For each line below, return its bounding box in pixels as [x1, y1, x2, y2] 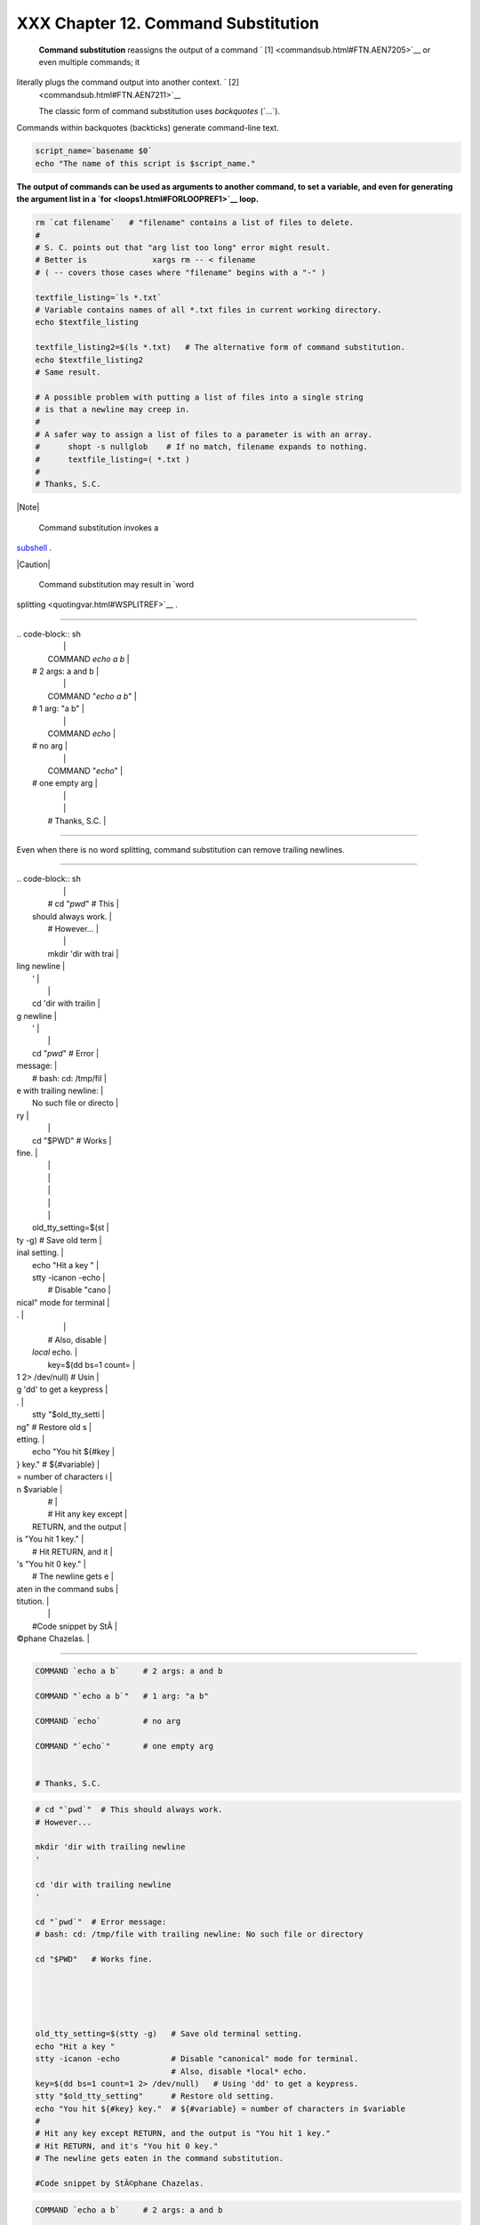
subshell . [16, 543, 52, 554]
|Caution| [16, 559, 51, 570]
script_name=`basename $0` [35, 146, 153, 156]
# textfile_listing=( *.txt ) [35, 454, 190, 465]
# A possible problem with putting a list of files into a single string [35, 392, 364, 402]
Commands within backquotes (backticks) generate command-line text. [16, 122, 279, 133]
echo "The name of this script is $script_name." [35, 158, 256, 168]
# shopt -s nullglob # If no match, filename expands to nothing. [35, 441, 369, 452]
